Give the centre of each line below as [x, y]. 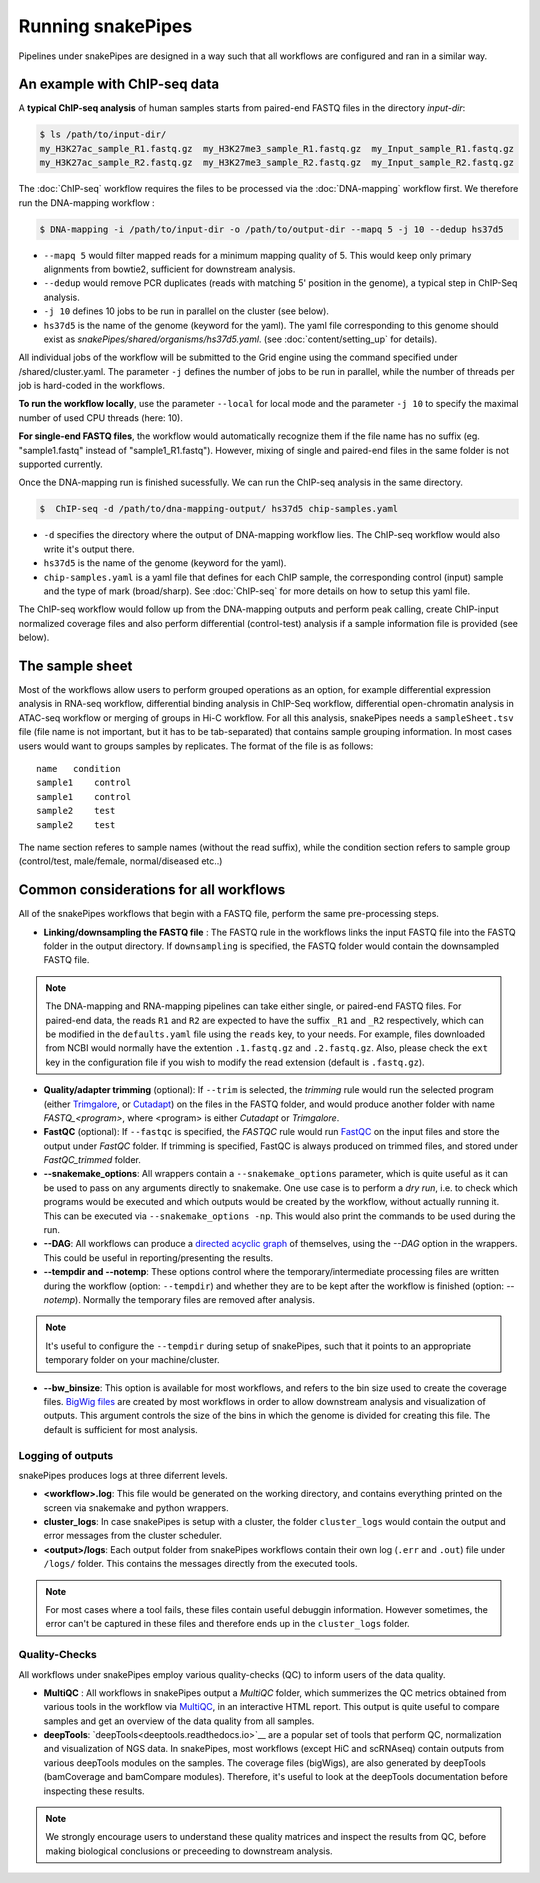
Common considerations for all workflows [152, 890]
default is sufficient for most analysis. [121, 1429]
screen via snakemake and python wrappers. [136, 1507]
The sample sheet [75, 665]
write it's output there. [89, 549]
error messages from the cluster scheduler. [132, 1536]
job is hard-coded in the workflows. [91, 386]
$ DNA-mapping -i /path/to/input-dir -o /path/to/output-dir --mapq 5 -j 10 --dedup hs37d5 [271, 229]
